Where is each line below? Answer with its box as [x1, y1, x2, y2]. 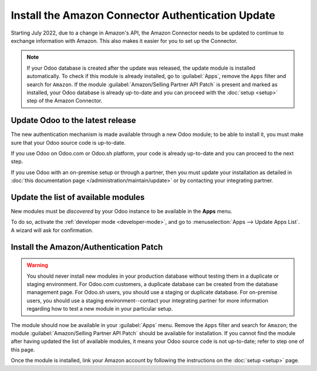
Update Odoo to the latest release [11, 115, 136, 125]
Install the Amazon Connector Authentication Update [11, 9, 275, 22]
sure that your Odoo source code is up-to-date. [11, 139, 126, 146]
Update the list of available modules [11, 192, 145, 202]
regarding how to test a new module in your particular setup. [26, 305, 173, 312]
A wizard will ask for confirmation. [11, 226, 93, 234]
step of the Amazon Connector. [26, 97, 103, 104]
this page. [11, 346, 35, 353]
